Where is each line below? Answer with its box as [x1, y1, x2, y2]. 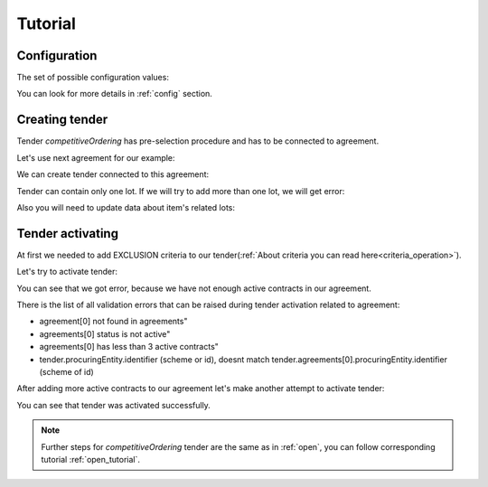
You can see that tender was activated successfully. [16, 399, 211, 410]
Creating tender [16, 112, 108, 127]
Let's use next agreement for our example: [16, 152, 175, 163]
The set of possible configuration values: [16, 72, 169, 83]
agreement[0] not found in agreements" [39, 316, 188, 327]
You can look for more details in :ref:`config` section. [16, 89, 212, 99]
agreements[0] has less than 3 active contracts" [39, 342, 219, 352]
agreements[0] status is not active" [39, 328, 171, 339]
